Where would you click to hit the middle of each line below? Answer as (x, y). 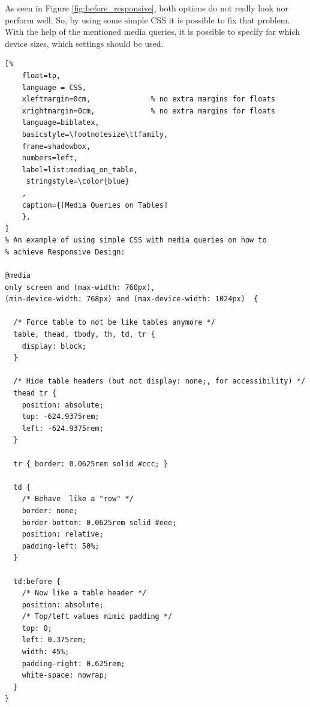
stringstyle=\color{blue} (78, 182)
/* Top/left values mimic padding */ (97, 617)
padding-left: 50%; (61, 546)
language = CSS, (54, 87)
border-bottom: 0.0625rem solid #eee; (99, 522)
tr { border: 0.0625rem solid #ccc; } (91, 464)
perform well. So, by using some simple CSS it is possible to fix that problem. (148, 20)
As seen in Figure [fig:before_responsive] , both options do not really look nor (147, 8)
